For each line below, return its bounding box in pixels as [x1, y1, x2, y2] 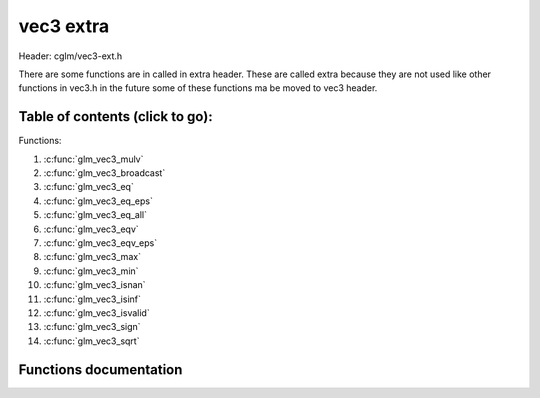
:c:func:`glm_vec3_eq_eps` [43, 195, 154, 207]
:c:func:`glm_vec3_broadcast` [43, 167, 166, 179]
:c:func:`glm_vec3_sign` [43, 321, 141, 333]
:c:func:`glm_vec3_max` [43, 251, 142, 263]
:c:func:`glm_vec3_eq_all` [43, 209, 147, 221]
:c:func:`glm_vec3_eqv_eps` [43, 236, 158, 249]
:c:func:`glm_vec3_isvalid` [43, 306, 150, 319]
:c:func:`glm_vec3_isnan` [43, 279, 146, 291]
